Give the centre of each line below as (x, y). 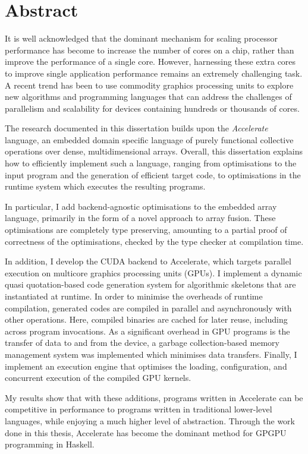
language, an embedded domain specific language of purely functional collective (149, 139)
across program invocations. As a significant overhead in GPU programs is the (147, 331)
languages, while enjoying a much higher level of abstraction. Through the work (150, 420)
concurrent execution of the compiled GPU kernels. (98, 378)
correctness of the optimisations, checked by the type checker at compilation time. (154, 241)
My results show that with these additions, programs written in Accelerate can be (154, 397)
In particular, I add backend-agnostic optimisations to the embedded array (141, 206)
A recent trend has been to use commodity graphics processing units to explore (149, 85)
